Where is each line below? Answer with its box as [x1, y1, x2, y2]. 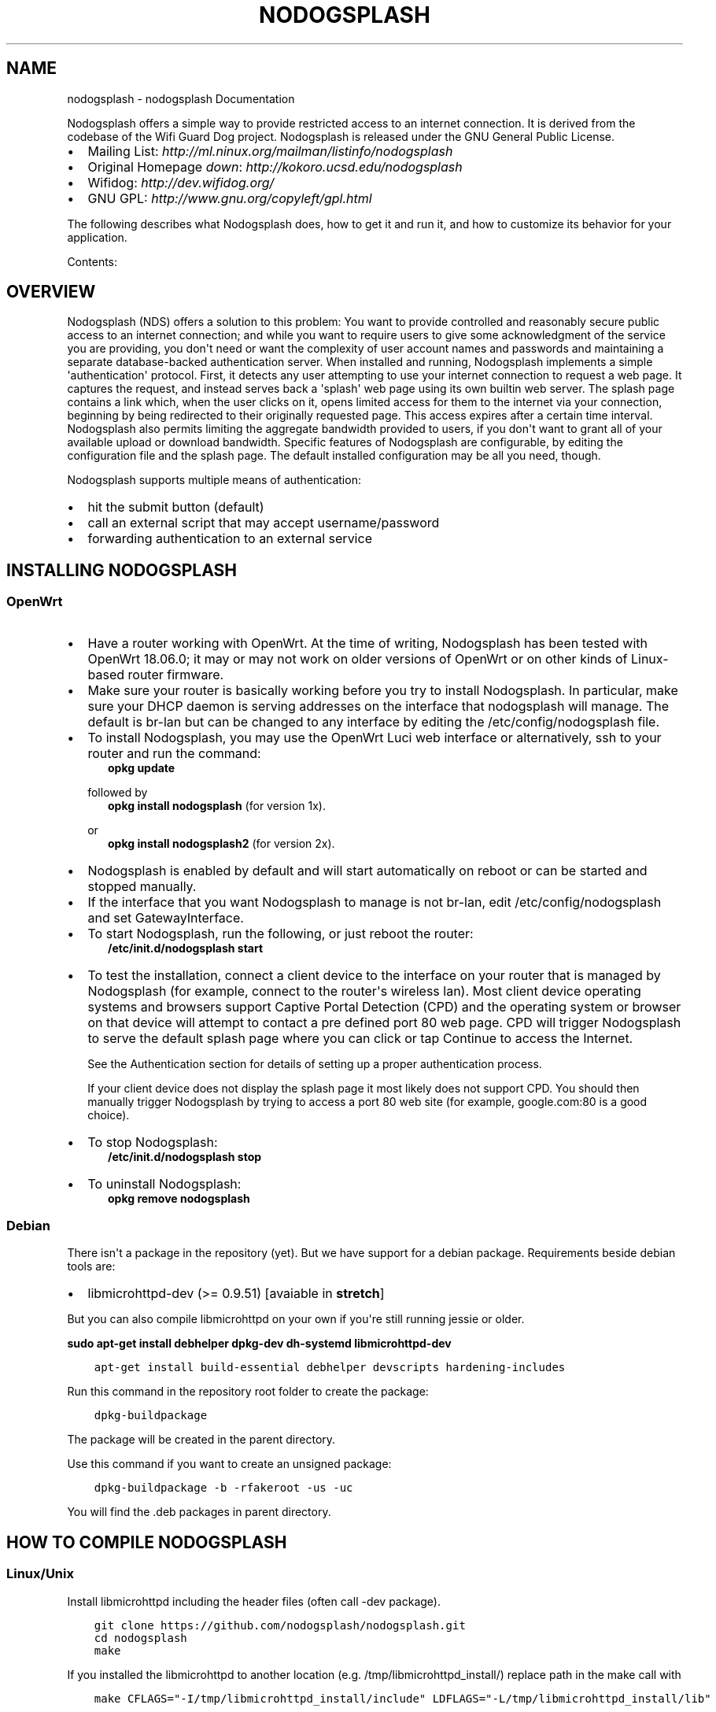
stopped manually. [87, 878, 197, 894]
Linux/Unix [6, 1566, 74, 1582]
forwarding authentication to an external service [87, 531, 372, 547]
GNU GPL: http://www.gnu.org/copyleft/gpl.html [87, 190, 372, 206]
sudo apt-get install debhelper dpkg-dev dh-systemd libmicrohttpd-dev [67, 1337, 452, 1351]
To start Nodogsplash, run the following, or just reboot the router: [87, 925, 474, 941]
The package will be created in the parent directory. [67, 1433, 336, 1447]
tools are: [67, 1259, 116, 1274]
